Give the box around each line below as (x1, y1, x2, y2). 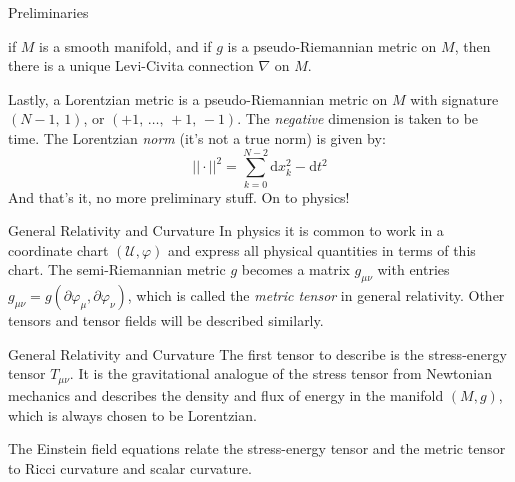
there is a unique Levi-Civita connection (8, 55, 254, 76)
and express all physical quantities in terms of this (168, 239, 476, 260)
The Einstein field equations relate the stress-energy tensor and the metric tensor (8, 438, 506, 459)
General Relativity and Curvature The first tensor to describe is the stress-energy (8, 343, 507, 364)
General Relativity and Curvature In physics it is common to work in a (8, 220, 444, 241)
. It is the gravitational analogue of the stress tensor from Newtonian (69, 363, 492, 384)
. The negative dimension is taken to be (237, 108, 479, 129)
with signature (410, 88, 499, 109)
